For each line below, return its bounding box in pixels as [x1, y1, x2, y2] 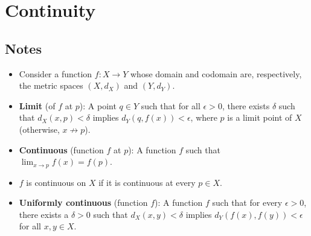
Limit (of [19, 99, 56, 112]
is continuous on [26, 176, 86, 188]
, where [190, 111, 217, 124]
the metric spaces [19, 79, 83, 92]
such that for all [141, 99, 200, 112]
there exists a [19, 208, 69, 220]
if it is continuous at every [98, 176, 196, 188]
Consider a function [19, 67, 92, 80]
